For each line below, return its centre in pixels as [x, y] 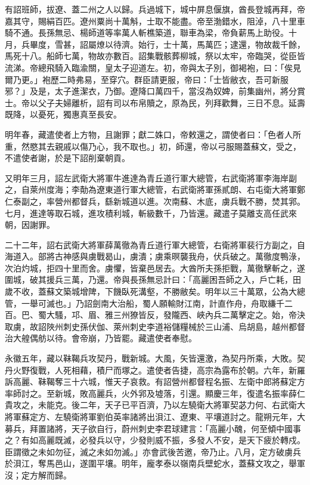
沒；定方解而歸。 [38, 475]
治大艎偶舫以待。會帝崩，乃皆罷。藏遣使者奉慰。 [101, 338]
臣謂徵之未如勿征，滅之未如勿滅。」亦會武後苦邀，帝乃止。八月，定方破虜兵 [153, 451]
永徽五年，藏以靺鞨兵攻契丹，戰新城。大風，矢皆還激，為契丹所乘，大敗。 [151, 358]
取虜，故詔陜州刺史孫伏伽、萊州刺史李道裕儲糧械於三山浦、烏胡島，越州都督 [155, 326]
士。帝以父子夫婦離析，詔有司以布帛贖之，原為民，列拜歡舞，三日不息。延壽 [155, 102]
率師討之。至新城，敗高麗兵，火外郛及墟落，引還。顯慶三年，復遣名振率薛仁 [155, 393]
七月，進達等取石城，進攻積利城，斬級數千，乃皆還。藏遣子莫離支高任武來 [151, 213]
